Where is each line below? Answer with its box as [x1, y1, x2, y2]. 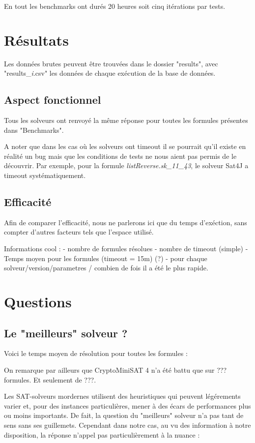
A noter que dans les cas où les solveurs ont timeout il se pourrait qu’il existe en [4, 141, 246, 151]
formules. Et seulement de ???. [4, 374, 96, 384]
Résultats [4, 30, 69, 50]
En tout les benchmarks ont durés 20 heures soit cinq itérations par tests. [4, 1, 226, 11]
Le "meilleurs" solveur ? [4, 325, 128, 340]
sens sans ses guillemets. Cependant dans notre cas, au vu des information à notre [4, 419, 251, 430]
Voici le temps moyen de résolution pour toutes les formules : [4, 348, 188, 358]
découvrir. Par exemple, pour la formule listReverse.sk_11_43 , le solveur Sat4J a [4, 160, 249, 171]
